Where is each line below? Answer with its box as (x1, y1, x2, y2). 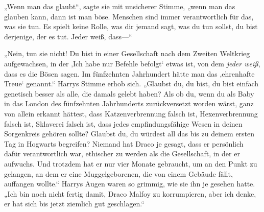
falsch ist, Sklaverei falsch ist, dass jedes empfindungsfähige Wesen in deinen (4, 118, 243, 129)
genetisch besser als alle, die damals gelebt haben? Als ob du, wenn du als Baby (4, 88, 254, 99)
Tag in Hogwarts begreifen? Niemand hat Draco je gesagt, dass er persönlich (4, 138, 244, 149)
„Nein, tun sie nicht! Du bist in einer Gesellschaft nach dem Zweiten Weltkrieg (4, 48, 250, 59)
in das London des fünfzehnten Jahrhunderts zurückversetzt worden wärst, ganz (4, 98, 254, 109)
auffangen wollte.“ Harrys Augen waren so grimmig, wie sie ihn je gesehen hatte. (4, 178, 255, 189)
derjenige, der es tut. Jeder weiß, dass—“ (4, 31, 132, 41)
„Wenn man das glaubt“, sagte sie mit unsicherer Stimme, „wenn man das (4, 1, 235, 11)
